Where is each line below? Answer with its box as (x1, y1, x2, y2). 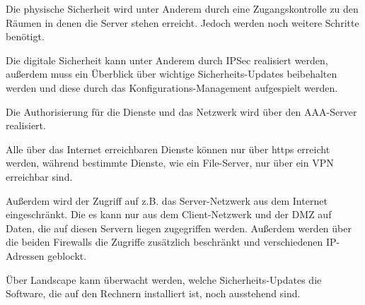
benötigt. (6, 29, 45, 44)
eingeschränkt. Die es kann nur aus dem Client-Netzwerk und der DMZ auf (6, 207, 332, 222)
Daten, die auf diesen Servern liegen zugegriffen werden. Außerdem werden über (6, 220, 352, 235)
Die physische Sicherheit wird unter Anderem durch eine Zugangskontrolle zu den (6, 1, 359, 16)
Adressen (6, 248, 45, 263)
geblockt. (47, 248, 87, 263)
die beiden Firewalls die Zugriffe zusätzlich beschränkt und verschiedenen (6, 234, 323, 249)
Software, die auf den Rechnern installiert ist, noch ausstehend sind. (6, 286, 301, 301)
